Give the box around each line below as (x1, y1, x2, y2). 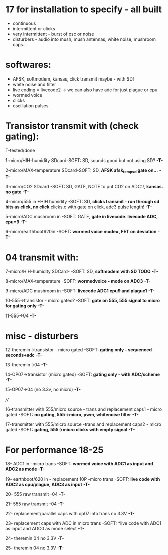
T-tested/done (5, 147, 35, 153)
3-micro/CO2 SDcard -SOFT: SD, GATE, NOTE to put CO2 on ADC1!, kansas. (5, 183, 163, 189)
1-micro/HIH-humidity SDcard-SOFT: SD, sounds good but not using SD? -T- (5, 157, 163, 163)
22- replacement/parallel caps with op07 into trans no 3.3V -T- (5, 511, 135, 517)
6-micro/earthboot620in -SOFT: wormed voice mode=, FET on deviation (5, 228, 157, 234)
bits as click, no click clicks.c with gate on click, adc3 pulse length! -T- (5, 204, 152, 210)
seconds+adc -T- (5, 352, 43, 358)
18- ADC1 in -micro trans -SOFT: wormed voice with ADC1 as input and (5, 461, 153, 467)
